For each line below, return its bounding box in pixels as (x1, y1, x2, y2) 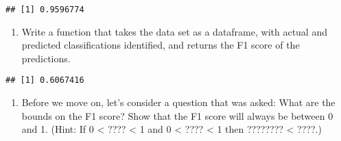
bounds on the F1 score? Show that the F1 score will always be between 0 (21, 108, 333, 123)
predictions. (21, 51, 71, 65)
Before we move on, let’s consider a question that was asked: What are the (21, 95, 336, 110)
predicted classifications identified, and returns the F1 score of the (21, 38, 300, 52)
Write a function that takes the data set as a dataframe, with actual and (21, 24, 327, 38)
